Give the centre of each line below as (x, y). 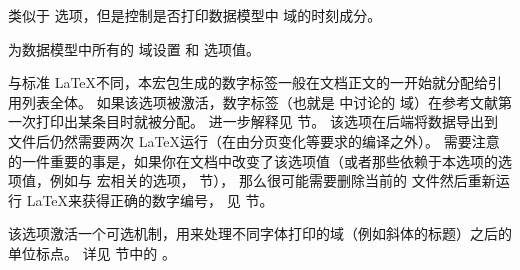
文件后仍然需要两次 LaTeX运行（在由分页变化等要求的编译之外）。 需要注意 (254, 140)
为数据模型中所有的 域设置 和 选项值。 (134, 48)
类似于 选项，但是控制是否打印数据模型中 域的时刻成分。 (195, 15)
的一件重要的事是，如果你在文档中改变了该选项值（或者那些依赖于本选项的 (253, 160)
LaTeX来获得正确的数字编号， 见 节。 (150, 199)
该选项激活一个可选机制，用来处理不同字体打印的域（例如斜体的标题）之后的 (260, 233)
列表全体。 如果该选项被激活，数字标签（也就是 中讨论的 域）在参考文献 (259, 101)
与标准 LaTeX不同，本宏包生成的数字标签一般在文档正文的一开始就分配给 (248, 82)
